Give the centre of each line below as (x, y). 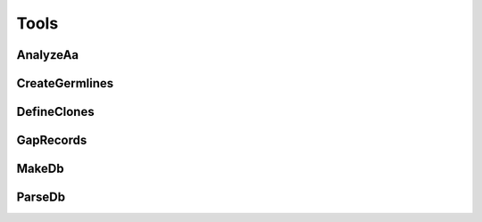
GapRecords (52, 140)
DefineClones (55, 112)
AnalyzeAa (48, 55)
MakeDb (40, 169)
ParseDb (41, 197)
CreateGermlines (65, 83)
